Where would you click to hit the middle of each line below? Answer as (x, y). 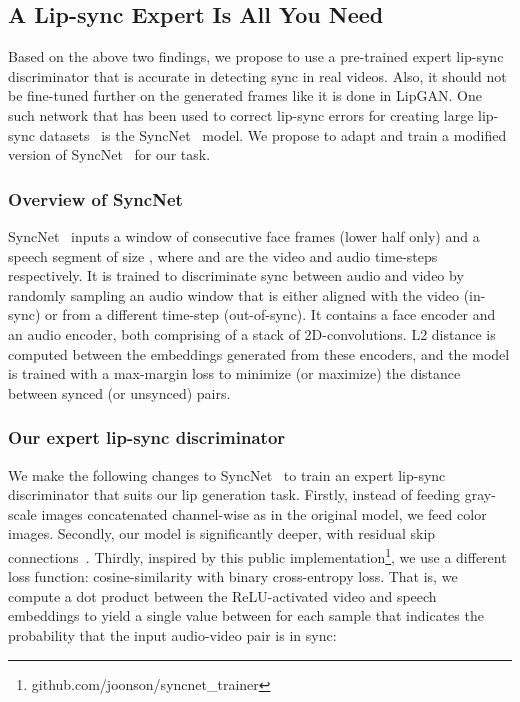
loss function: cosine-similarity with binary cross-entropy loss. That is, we (233, 576)
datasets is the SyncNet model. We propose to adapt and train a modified (273, 134)
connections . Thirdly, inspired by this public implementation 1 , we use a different (257, 555)
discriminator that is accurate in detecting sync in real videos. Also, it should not (257, 75)
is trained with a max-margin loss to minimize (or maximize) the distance (234, 373)
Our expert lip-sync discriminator (147, 437)
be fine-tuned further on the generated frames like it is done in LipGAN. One (245, 95)
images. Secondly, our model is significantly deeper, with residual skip (222, 533)
